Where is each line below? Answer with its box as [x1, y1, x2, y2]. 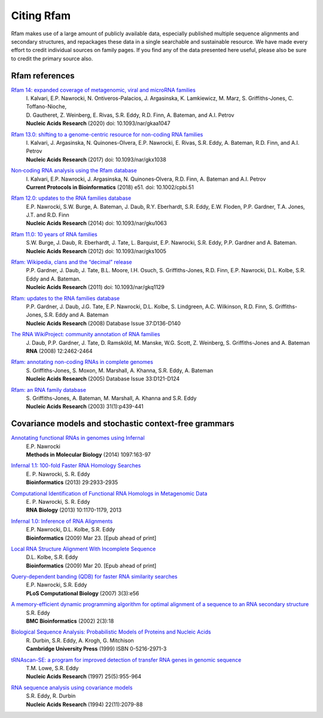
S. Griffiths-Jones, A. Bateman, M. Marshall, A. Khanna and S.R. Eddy [26, 394, 197, 401]
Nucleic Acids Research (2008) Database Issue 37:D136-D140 [26, 320, 181, 327]
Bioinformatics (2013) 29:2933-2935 [26, 479, 118, 486]
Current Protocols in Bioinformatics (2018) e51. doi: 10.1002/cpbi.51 [26, 183, 194, 191]
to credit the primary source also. [11, 54, 93, 62]
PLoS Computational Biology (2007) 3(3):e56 [26, 589, 140, 597]
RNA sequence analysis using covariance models [11, 684, 133, 691]
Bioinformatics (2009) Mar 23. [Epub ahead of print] [26, 534, 157, 541]
